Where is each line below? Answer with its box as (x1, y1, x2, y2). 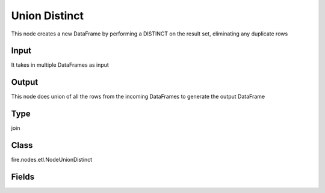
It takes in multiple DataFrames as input (11, 61, 110, 69)
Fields (11, 171, 35, 182)
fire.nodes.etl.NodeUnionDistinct (11, 156, 93, 164)
